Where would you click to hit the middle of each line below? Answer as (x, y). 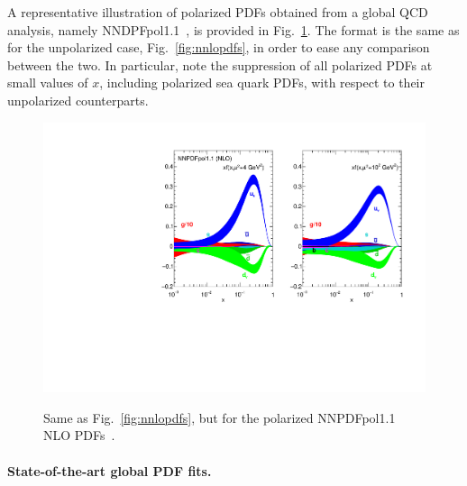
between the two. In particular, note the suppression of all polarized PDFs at (220, 64)
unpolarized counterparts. (78, 100)
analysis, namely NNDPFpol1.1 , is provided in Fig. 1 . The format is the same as (233, 29)
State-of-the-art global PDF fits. (110, 470)
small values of (48, 83)
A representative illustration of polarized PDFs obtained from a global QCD (218, 12)
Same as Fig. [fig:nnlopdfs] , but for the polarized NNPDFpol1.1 (220, 417)
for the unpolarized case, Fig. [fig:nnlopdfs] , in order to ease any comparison (219, 47)
